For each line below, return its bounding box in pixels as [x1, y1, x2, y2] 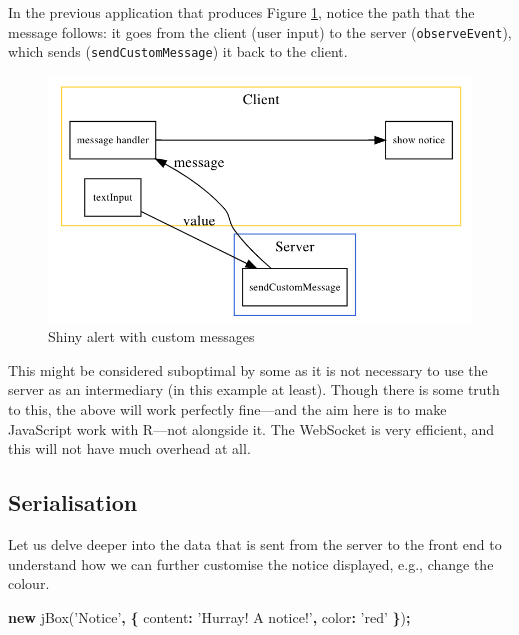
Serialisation [8, 487, 138, 518]
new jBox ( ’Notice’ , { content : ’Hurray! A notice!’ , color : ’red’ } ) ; [8, 606, 411, 627]
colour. [8, 573, 50, 594]
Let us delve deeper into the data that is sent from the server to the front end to [8, 533, 502, 554]
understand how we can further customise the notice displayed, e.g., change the [8, 553, 494, 574]
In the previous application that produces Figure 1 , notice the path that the [8, 2, 475, 22]
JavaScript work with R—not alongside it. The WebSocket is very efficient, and [8, 418, 494, 439]
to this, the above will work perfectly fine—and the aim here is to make [8, 398, 447, 419]
